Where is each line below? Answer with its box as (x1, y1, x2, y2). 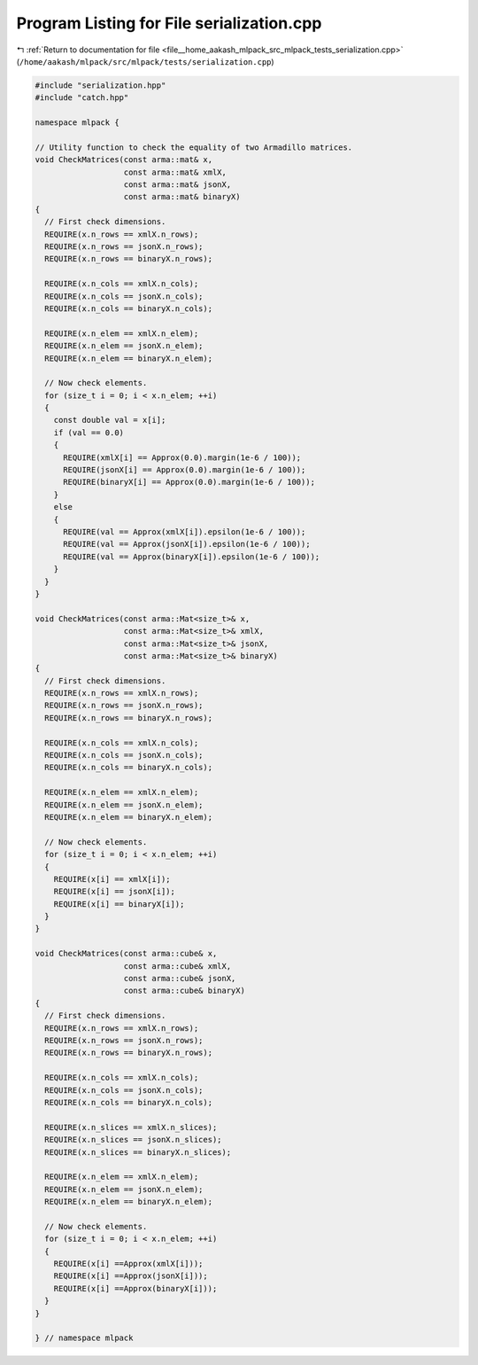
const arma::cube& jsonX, (123, 973, 236, 984)
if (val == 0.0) (53, 427, 124, 438)
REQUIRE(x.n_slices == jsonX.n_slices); (44, 1135, 222, 1145)
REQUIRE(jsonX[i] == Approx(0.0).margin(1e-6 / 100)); (63, 465, 306, 475)
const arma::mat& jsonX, (123, 180, 232, 190)
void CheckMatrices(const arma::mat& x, (35, 155, 212, 165)
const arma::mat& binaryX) (123, 191, 241, 202)
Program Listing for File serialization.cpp (16, 13, 322, 33)
